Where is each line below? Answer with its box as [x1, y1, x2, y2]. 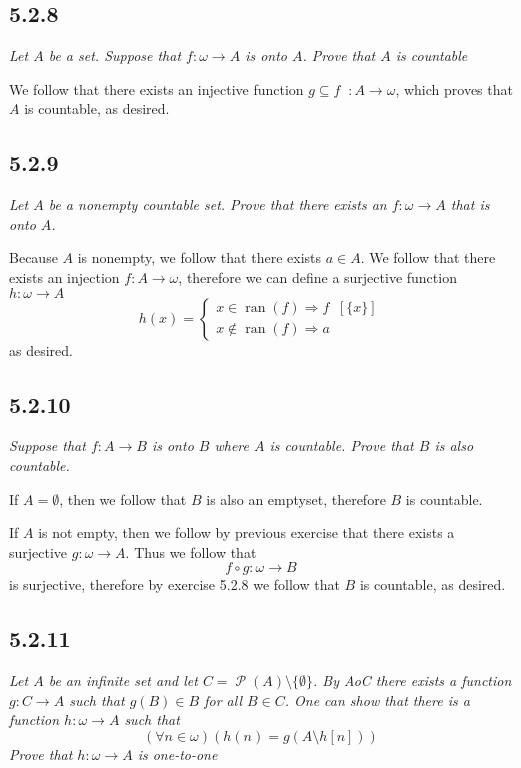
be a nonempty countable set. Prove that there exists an [48, 194, 387, 215]
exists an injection [9, 266, 120, 287]
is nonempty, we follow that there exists [77, 247, 321, 268]
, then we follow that [59, 488, 187, 509]
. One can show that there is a [284, 689, 470, 710]
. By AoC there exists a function [312, 670, 512, 691]
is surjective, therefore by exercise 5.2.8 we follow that [9, 574, 340, 595]
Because [9, 247, 58, 268]
